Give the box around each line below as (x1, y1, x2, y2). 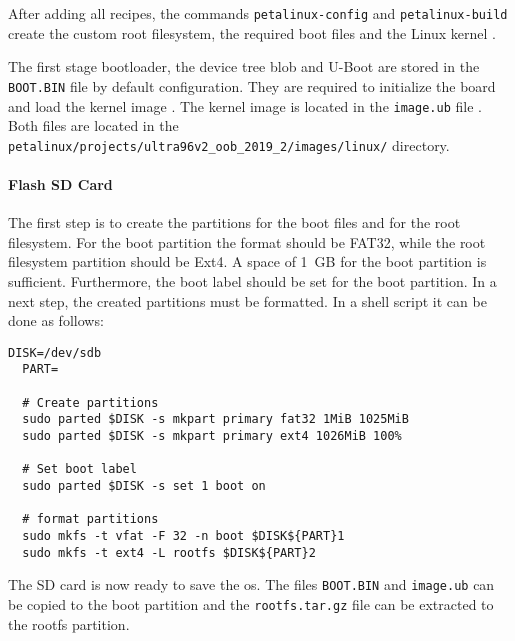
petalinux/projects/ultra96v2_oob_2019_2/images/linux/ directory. (8, 134, 450, 155)
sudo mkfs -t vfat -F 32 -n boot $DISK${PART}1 (22, 528, 345, 543)
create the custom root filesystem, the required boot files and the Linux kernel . (8, 22, 496, 43)
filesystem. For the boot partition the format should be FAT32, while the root (8, 231, 486, 252)
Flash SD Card (8, 174, 113, 194)
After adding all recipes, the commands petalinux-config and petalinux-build (8, 3, 508, 23)
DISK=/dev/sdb (8, 345, 102, 360)
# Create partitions (22, 395, 159, 410)
